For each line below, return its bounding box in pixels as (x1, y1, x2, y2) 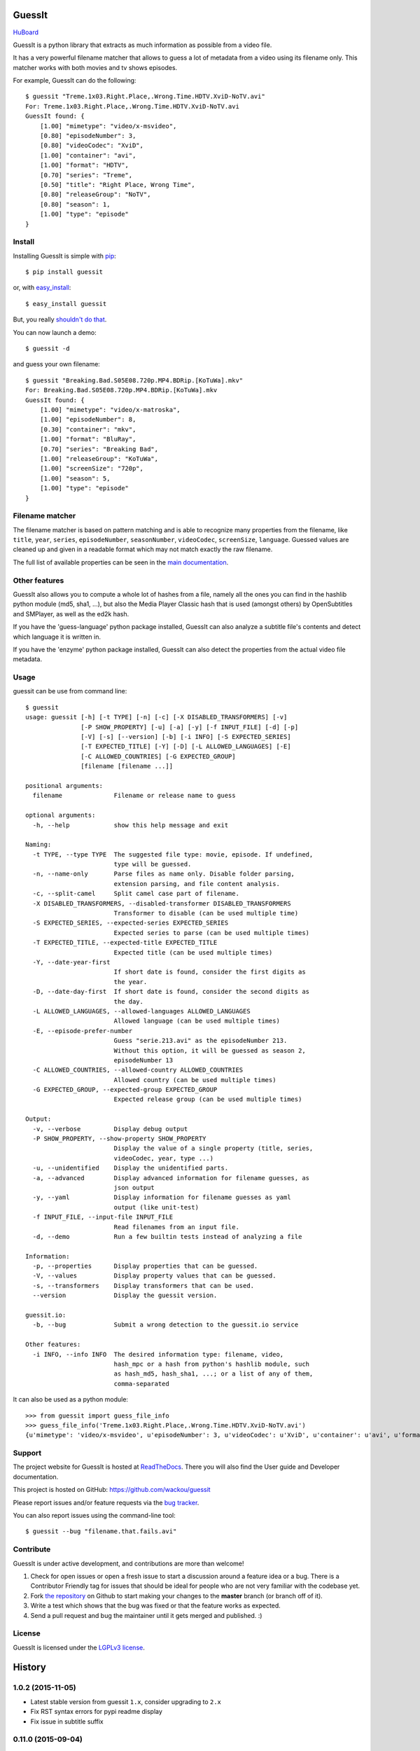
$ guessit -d (25, 345, 70, 353)
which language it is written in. (13, 632, 101, 641)
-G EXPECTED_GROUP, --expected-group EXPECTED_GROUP (32, 1086, 218, 1094)
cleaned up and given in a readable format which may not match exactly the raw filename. (13, 545, 273, 553)
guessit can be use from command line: (13, 687, 127, 695)
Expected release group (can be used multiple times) (113, 1095, 302, 1103)
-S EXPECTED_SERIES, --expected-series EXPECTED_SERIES (32, 919, 229, 927)
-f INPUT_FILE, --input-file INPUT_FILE (32, 1213, 174, 1221)
